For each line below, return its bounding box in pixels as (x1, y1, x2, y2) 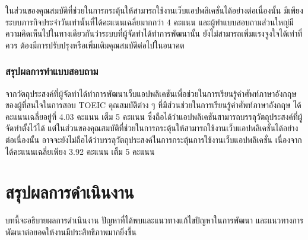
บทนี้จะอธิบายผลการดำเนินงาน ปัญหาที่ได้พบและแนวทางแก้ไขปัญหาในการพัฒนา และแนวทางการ (5, 214, 304, 226)
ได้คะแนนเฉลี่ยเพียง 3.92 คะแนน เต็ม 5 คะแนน (5, 145, 155, 157)
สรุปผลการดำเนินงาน (5, 180, 134, 204)
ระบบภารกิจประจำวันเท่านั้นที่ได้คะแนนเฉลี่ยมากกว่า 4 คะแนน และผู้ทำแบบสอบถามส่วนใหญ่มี (5, 15, 294, 28)
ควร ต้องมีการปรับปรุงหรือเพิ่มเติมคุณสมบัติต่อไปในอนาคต (5, 38, 185, 51)
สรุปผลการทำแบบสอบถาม (5, 64, 99, 79)
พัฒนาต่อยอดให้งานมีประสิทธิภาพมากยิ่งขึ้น (5, 225, 136, 238)
